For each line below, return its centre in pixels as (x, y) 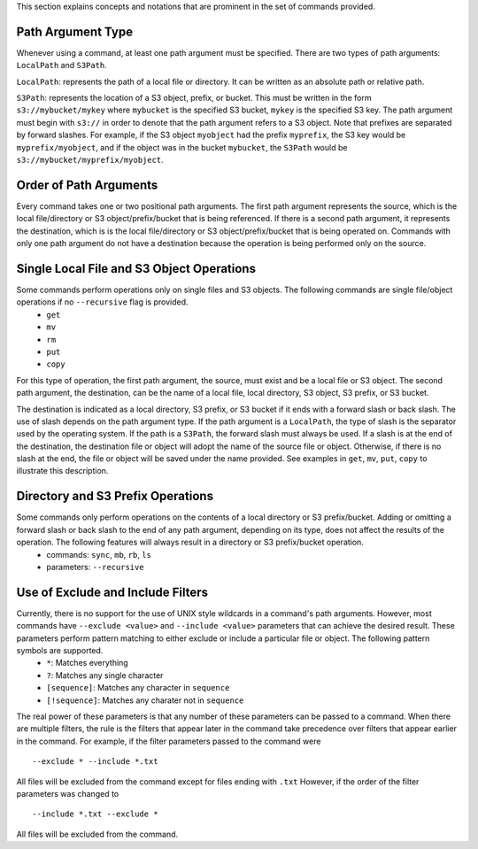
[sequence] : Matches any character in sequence (138, 688)
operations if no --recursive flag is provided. (103, 302)
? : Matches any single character (105, 675)
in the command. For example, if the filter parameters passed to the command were (169, 741)
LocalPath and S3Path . (62, 66)
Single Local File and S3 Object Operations (136, 269)
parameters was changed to (68, 793)
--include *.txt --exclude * (95, 814)
